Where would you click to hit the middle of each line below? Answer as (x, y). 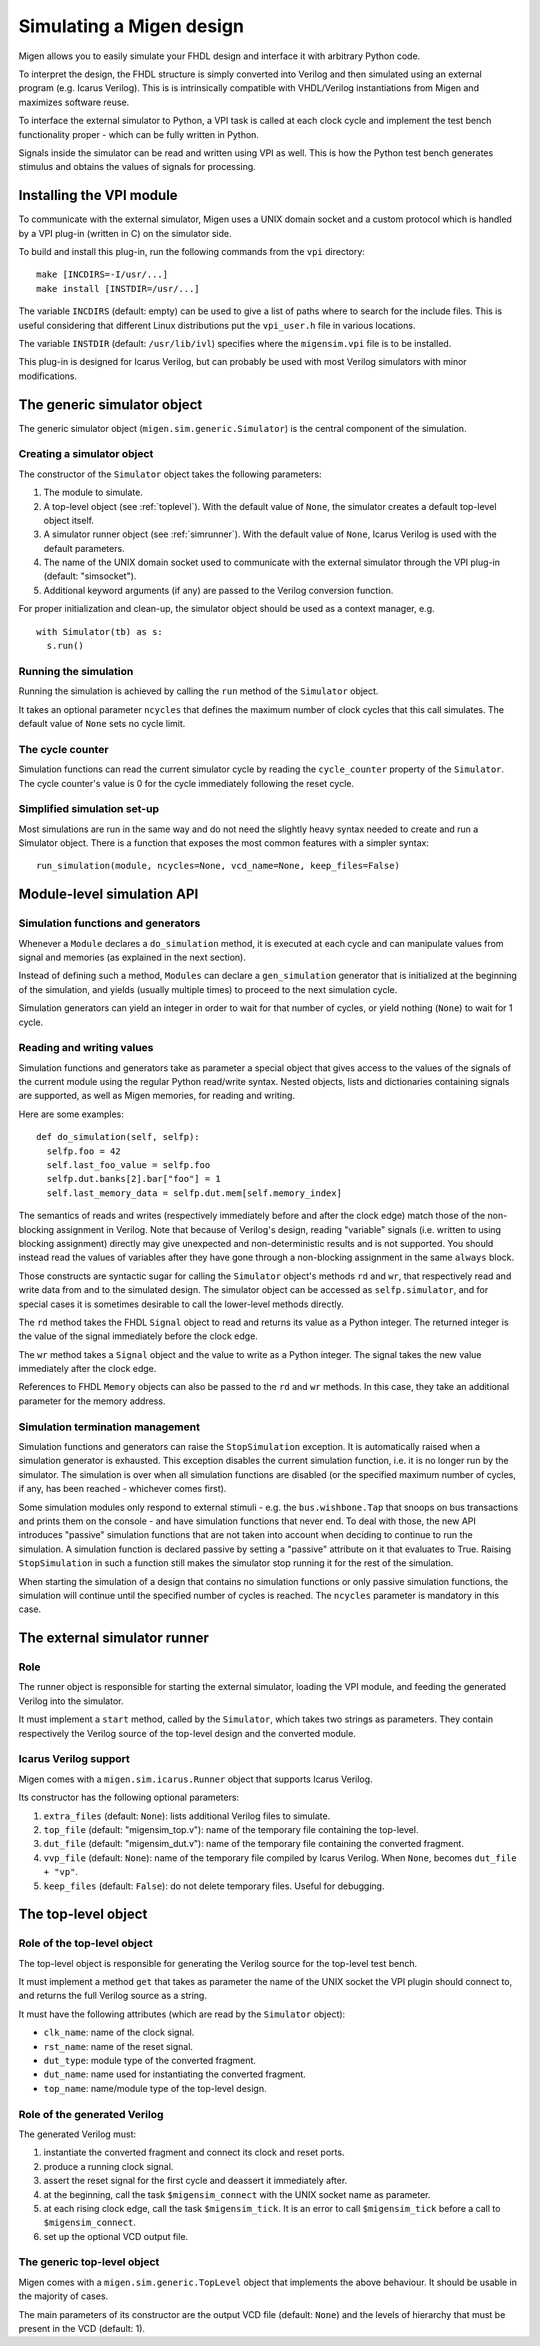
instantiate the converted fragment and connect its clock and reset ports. (194, 2152)
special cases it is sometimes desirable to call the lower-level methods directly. (181, 1304)
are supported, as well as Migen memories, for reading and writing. (156, 1096)
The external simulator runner (114, 1638)
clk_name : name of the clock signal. (119, 2032)
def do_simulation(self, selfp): (118, 1137)
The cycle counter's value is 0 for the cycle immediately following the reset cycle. (186, 783)
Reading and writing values (86, 1048)
